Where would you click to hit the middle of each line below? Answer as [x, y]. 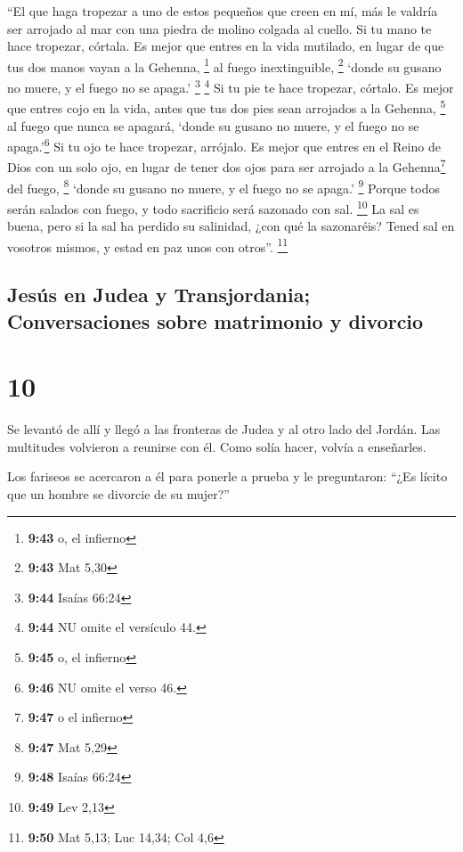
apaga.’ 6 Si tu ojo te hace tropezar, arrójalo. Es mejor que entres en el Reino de [224, 145]
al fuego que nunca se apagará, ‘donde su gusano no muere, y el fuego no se [213, 125]
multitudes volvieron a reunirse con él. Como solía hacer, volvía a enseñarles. [217, 446]
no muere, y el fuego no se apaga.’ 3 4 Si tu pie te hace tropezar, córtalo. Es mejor [231, 86]
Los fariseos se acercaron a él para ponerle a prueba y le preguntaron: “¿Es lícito [227, 476]
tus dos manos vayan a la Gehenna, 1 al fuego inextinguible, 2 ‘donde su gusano [224, 65]
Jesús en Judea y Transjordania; [159, 295]
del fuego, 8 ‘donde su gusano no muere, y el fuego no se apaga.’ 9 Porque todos [223, 186]
